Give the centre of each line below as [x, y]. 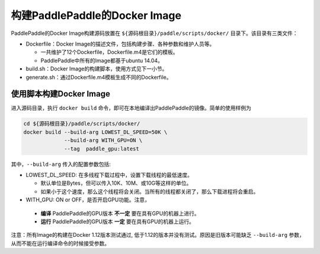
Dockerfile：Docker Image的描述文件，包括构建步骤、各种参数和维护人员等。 [120, 44]
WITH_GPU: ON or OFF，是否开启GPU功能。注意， [88, 200]
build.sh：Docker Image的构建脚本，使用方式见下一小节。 [97, 69]
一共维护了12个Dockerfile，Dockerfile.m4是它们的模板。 [109, 52]
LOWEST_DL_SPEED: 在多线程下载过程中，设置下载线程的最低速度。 [109, 175]
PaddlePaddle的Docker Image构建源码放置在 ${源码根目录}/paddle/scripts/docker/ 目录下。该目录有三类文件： [154, 33]
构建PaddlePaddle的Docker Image [96, 15]
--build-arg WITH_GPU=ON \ [103, 140]
